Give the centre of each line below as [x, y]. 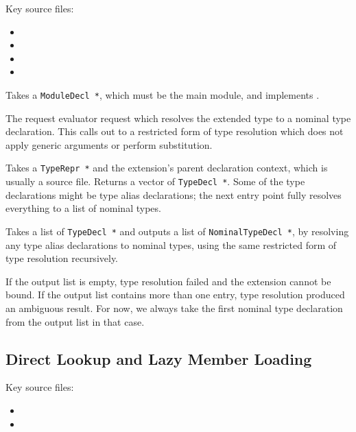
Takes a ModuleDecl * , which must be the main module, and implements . [163, 94]
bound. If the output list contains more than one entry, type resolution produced [175, 295]
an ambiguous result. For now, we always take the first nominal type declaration [174, 308]
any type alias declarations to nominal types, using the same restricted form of [171, 244]
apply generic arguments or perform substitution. [109, 144]
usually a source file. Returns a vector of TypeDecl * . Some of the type [155, 181]
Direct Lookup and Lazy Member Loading [159, 358]
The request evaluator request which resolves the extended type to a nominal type [178, 118]
